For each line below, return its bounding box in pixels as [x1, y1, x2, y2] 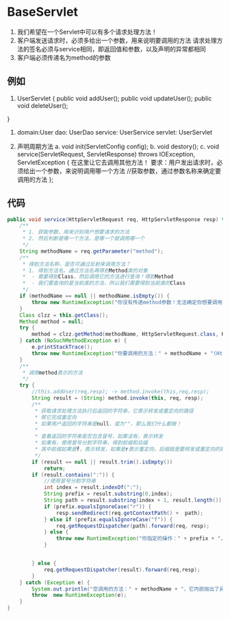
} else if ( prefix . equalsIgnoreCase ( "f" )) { [43, 516, 173, 523]
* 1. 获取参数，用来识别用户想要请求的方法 [22, 229, 130, 236]
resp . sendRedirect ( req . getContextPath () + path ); [55, 510, 204, 516]
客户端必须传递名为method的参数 [16, 53, 112, 62]
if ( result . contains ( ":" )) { [31, 471, 115, 478]
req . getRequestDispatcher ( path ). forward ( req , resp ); [55, 523, 210, 529]
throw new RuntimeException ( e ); [31, 592, 127, 599]
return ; [43, 465, 66, 472]
